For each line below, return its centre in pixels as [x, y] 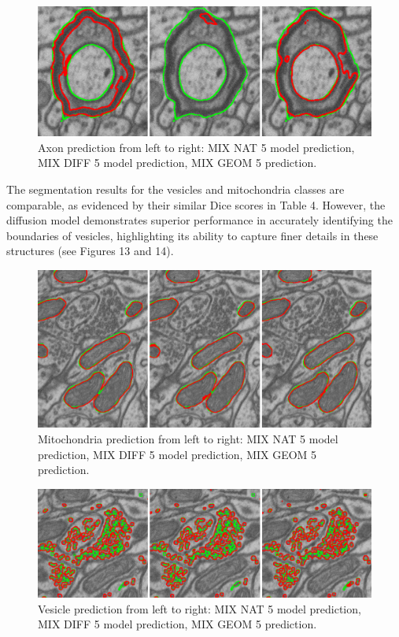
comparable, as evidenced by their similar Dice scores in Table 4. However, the [196, 204]
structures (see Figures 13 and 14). [90, 251]
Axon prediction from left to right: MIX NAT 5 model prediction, [196, 147]
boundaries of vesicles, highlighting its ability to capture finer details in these [192, 235]
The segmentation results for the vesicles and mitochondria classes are [175, 189]
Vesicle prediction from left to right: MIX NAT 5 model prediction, [199, 608]
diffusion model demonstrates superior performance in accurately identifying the [199, 220]
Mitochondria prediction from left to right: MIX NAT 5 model [188, 438]
